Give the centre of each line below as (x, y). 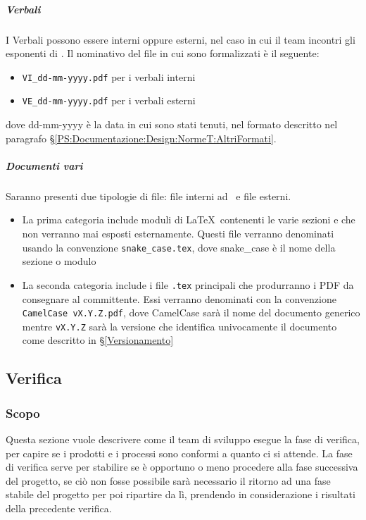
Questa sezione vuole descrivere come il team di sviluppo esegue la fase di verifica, (183, 439)
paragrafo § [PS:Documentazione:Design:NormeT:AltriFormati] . (141, 138)
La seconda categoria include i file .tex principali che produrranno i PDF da (188, 284)
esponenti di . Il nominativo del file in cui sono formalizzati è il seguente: (163, 53)
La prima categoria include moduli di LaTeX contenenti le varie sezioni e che (189, 219)
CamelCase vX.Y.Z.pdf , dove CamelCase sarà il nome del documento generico (191, 312)
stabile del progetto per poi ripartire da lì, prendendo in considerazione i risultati (181, 494)
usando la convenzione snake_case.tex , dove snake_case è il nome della (179, 247)
